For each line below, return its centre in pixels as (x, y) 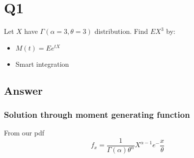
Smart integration (42, 64)
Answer (24, 90)
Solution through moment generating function (97, 115)
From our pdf (24, 133)
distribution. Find (121, 31)
